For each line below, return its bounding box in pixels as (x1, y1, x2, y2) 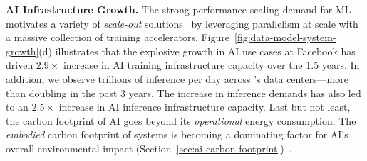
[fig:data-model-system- (234, 30, 336, 45)
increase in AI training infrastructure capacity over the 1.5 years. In (63, 57, 360, 72)
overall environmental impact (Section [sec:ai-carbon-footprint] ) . (6, 140, 292, 155)
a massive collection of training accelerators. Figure (6, 30, 230, 45)
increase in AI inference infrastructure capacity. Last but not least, (58, 99, 351, 114)
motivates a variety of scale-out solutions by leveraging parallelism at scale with (6, 16, 358, 30)
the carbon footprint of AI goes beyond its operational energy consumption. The (6, 113, 356, 128)
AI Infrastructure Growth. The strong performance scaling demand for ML (6, 2, 351, 16)
